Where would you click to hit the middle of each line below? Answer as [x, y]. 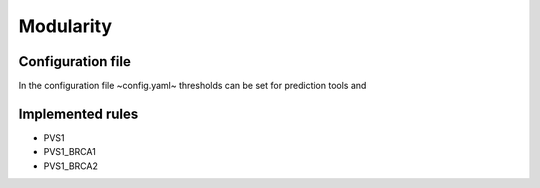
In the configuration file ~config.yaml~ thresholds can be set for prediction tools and [192, 86]
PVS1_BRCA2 [71, 166]
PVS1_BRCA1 [70, 152]
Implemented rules [78, 113]
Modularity [65, 26]
